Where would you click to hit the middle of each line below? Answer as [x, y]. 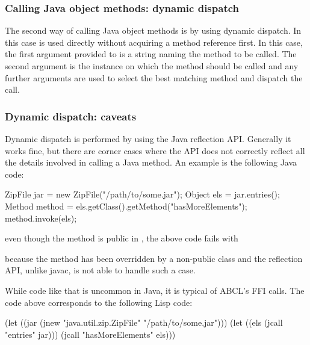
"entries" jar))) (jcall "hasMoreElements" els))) [90, 334]
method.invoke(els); [41, 218]
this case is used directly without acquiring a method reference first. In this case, [154, 42]
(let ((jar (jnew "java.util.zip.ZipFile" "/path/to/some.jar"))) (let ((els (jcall [144, 322]
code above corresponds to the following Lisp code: [99, 302]
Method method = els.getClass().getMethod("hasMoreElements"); [126, 206]
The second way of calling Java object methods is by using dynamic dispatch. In [153, 30]
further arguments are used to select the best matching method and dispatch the [154, 77]
